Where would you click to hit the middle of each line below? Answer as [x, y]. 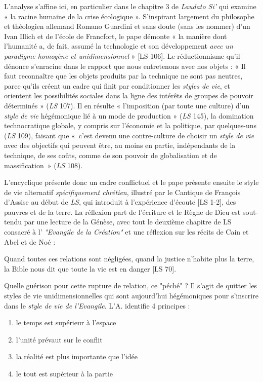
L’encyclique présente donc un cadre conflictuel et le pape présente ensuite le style [131, 182]
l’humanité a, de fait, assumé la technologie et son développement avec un [119, 46]
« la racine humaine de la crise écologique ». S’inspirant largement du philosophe [129, 16]
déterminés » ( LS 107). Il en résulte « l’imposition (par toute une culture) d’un [127, 105]
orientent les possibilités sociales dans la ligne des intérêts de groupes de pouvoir [129, 95]
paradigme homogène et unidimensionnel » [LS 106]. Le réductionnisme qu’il [122, 55]
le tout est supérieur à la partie [64, 373]
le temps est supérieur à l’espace [66, 322]
